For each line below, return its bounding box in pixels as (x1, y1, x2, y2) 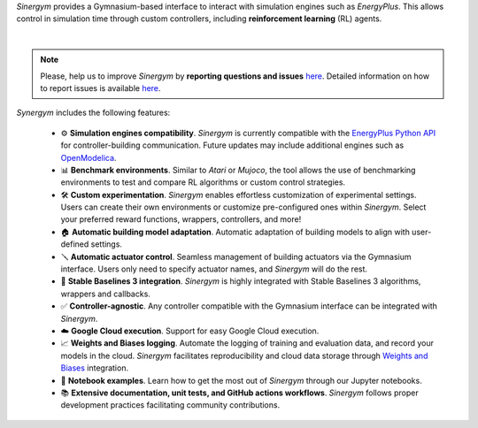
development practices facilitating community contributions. (60, 400, 281, 410)
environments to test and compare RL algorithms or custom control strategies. (60, 177, 345, 187)
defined (60, 239, 89, 249)
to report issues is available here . (40, 82, 161, 93)
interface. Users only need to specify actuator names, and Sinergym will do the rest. (60, 264, 367, 274)
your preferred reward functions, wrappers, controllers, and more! (60, 214, 302, 225)
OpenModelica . (60, 152, 117, 163)
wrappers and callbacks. (60, 288, 150, 299)
